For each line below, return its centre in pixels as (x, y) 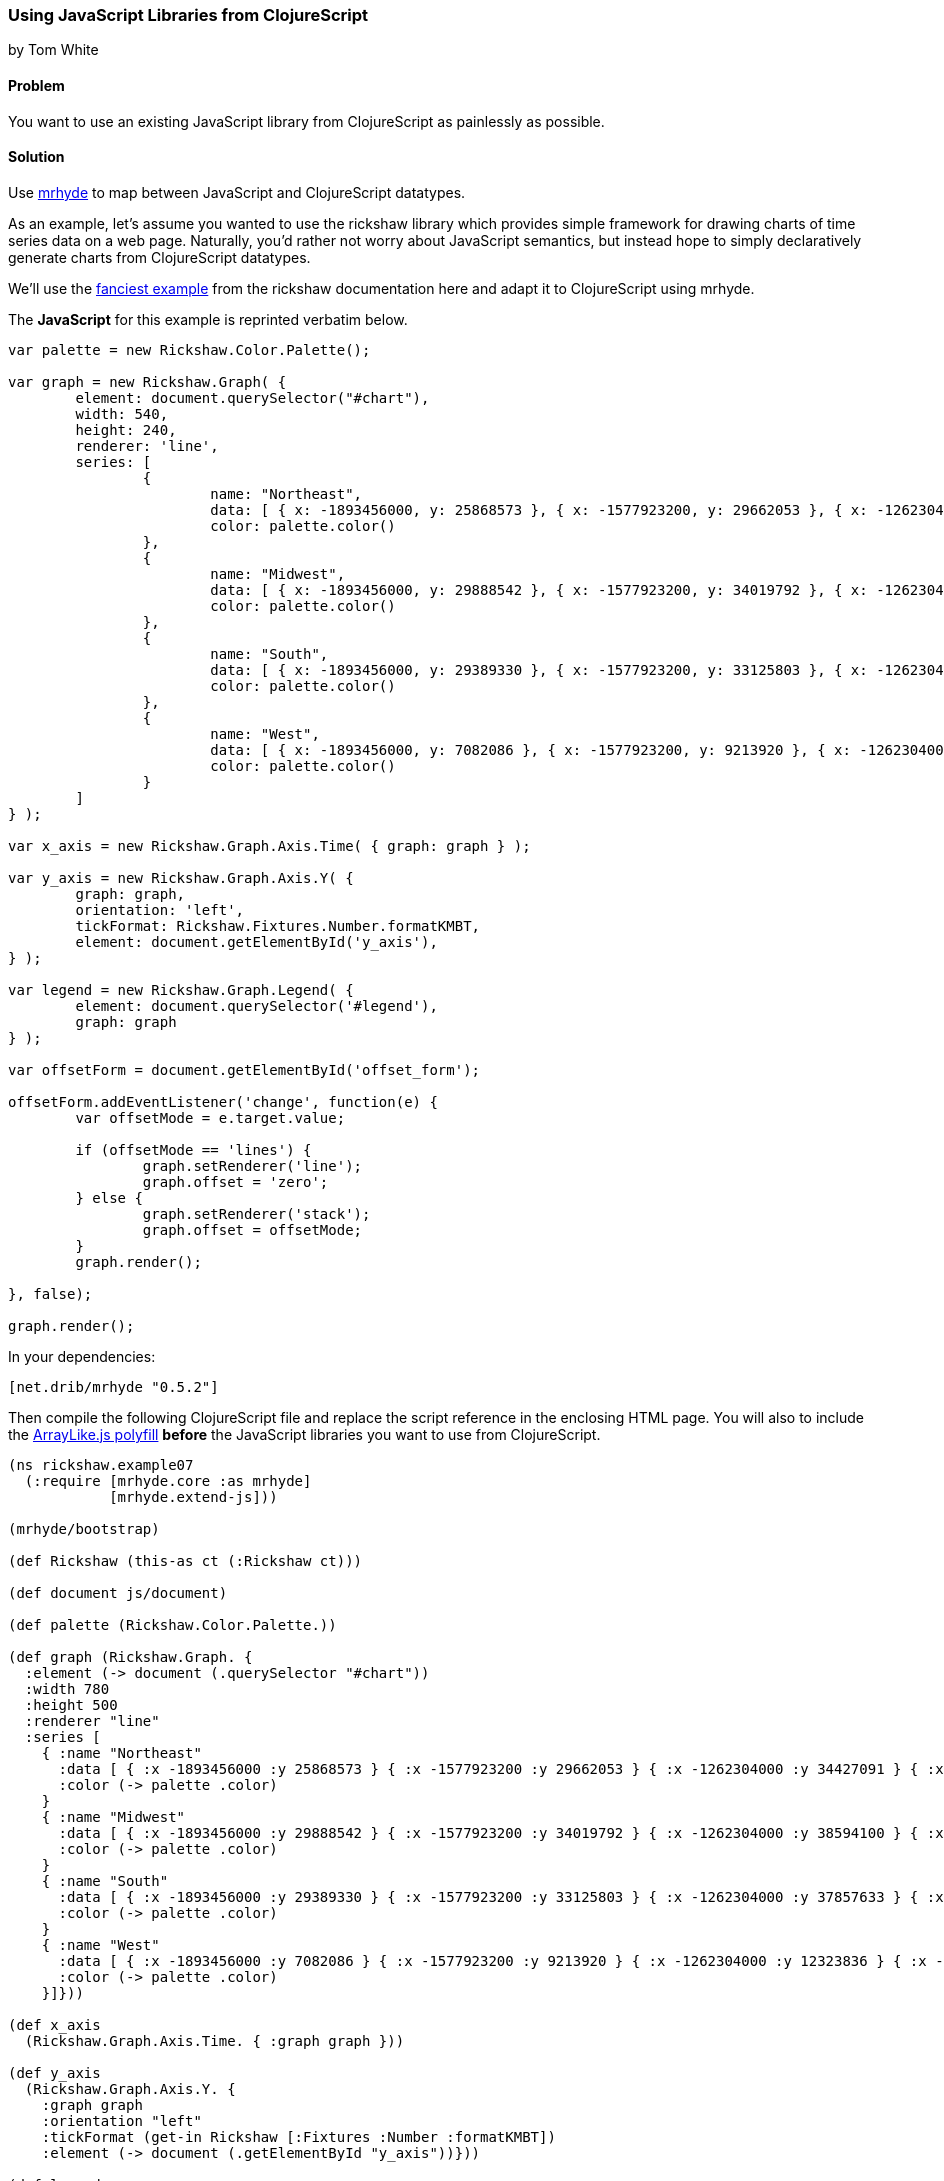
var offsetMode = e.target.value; (210, 1117)
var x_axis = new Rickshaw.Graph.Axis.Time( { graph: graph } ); (269, 845)
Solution (36, 157)
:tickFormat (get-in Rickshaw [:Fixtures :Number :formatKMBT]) (298, 2136)
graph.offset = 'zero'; (235, 1181)
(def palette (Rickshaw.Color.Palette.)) (172, 1624)
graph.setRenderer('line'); (252, 1165)
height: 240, (126, 429)
